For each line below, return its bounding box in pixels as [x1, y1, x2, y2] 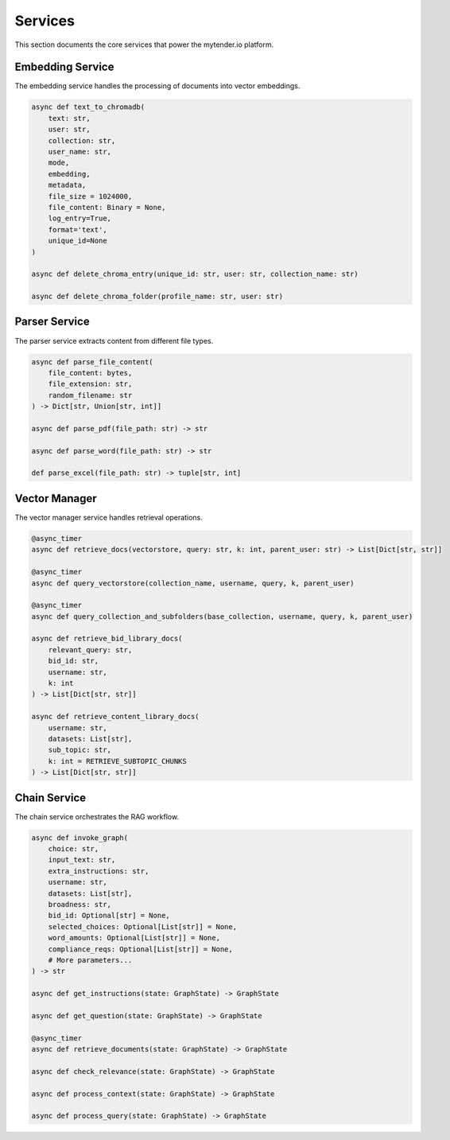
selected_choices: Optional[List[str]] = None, [48, 922, 238, 931]
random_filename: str [48, 391, 133, 399]
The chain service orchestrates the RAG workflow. [14, 811, 179, 821]
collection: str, [48, 136, 116, 145]
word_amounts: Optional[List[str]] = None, [48, 933, 220, 943]
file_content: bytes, [48, 368, 133, 377]
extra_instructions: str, [48, 866, 149, 875]
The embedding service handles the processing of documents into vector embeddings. [14, 81, 301, 91]
